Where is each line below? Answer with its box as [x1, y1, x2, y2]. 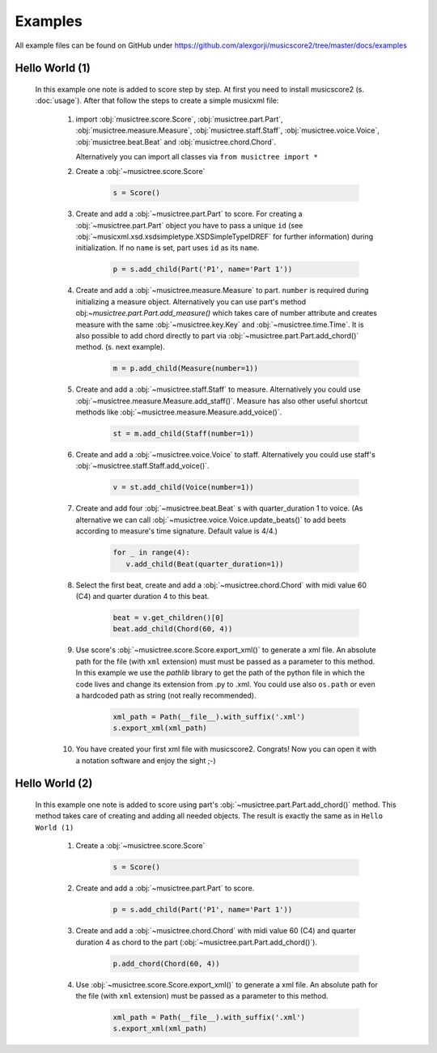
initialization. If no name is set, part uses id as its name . [75, 243, 260, 253]
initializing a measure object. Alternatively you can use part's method [75, 296, 307, 307]
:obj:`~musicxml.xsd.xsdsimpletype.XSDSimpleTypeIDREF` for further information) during [75, 231, 374, 242]
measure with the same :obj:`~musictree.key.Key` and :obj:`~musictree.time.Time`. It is [75, 320, 364, 329]
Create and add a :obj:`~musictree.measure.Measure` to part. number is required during [75, 286, 369, 295]
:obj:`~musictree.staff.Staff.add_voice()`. [75, 461, 210, 471]
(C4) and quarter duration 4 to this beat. [75, 591, 210, 601]
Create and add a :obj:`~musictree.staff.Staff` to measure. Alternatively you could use [75, 384, 361, 394]
